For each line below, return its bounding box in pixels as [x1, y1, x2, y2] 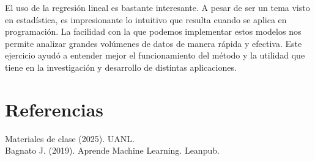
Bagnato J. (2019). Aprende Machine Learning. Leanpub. [5, 144, 220, 157]
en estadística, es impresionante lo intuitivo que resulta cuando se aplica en [5, 13, 287, 26]
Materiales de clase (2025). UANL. [5, 132, 135, 145]
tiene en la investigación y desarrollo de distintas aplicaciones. [5, 60, 237, 73]
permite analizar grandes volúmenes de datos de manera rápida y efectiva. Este [5, 37, 302, 49]
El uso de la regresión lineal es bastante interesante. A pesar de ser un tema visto [5, 1, 310, 13]
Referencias [5, 96, 104, 121]
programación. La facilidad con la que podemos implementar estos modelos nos [5, 25, 302, 38]
